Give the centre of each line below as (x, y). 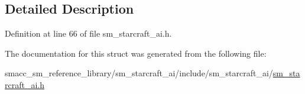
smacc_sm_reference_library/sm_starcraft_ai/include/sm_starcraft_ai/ (139, 73)
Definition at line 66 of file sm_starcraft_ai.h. (88, 33)
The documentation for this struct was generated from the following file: (136, 53)
